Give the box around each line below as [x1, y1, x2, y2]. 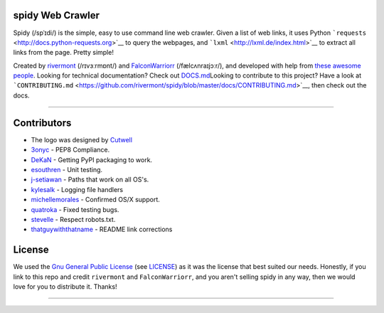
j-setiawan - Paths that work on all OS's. [31, 175, 149, 184]
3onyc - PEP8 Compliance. [31, 146, 110, 154]
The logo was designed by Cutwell [31, 135, 133, 144]
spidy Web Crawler [13, 9, 100, 21]
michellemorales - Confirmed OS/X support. [31, 196, 160, 204]
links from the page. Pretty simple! [13, 48, 114, 57]
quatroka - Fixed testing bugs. [31, 205, 119, 213]
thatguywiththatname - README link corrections [31, 225, 173, 234]
